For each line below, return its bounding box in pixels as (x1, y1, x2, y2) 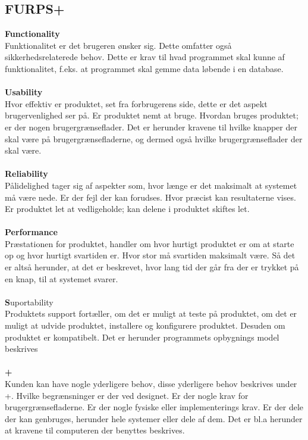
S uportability (5, 295, 54, 308)
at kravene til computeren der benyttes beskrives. (5, 424, 185, 436)
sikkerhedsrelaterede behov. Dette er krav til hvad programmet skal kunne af (5, 51, 285, 63)
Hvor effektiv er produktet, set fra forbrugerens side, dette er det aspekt (5, 97, 268, 110)
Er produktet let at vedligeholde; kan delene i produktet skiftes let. (5, 202, 250, 215)
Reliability (5, 167, 48, 180)
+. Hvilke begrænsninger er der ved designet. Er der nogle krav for (5, 389, 249, 401)
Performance (5, 226, 58, 238)
